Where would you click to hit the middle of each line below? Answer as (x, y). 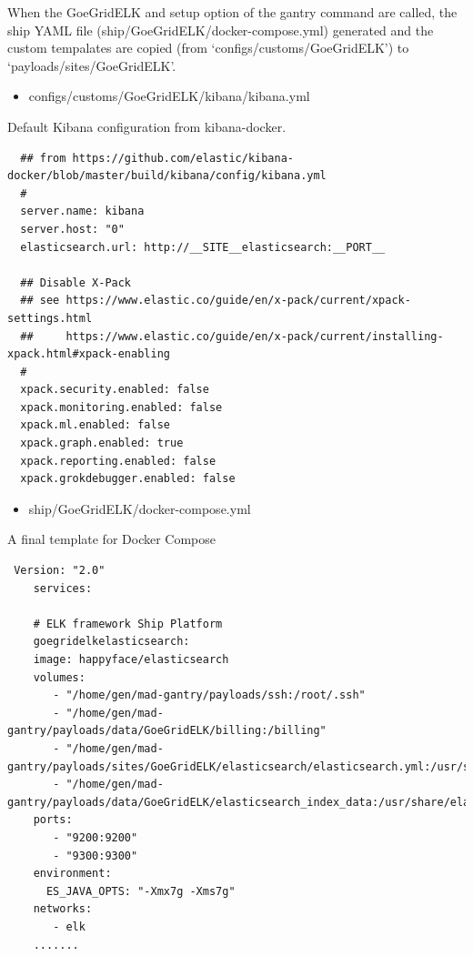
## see (40, 301)
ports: (53, 820)
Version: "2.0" (60, 571)
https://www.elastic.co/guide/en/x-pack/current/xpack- (238, 301)
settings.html (50, 318)
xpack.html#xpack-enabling (89, 354)
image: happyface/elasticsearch (131, 659)
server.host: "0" (72, 229)
